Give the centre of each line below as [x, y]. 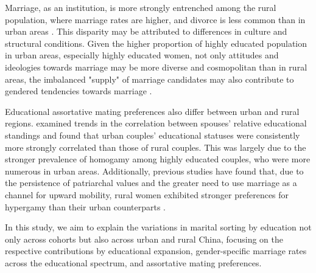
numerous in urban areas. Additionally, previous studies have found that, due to [154, 171]
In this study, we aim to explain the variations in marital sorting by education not [158, 227]
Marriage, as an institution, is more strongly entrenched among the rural [141, 7]
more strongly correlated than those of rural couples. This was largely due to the [156, 147]
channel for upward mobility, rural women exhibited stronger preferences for [147, 194]
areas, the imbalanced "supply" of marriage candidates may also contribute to [149, 79]
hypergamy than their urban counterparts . [85, 206]
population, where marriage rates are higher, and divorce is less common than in [155, 19]
